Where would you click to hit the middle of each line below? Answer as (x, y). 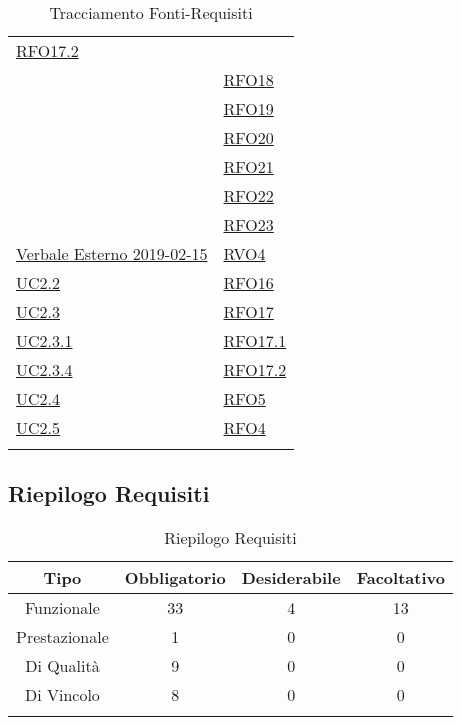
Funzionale (62, 608)
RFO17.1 (255, 340)
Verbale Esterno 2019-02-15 (112, 253)
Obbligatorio (175, 578)
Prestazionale (62, 637)
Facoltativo (400, 578)
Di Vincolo (62, 695)
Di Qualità (62, 666)
